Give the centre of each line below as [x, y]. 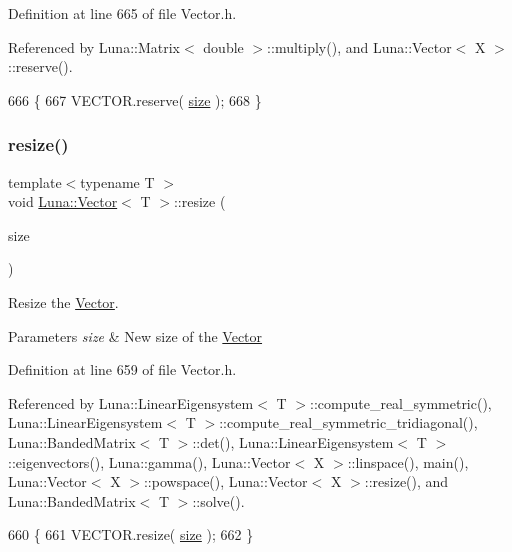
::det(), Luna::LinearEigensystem [293, 441]
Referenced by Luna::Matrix [94, 46]
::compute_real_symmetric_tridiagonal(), [348, 422]
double [223, 46]
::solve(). [218, 500]
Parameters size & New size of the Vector [135, 335]
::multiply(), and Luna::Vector [359, 46]
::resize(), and [406, 481]
